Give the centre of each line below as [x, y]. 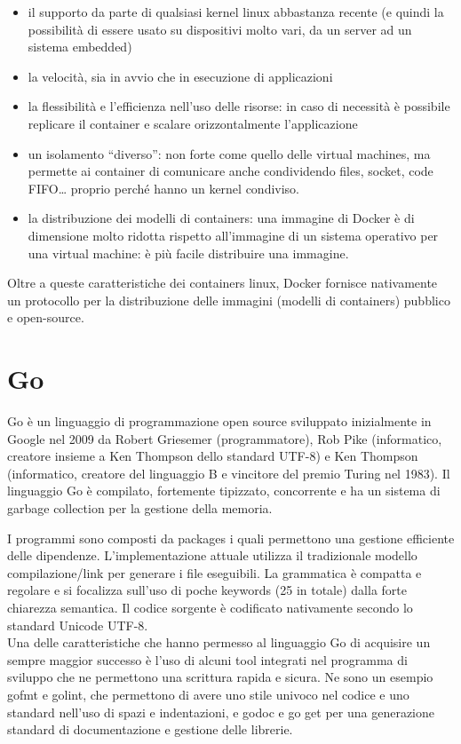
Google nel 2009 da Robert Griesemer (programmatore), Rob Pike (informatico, [225, 438]
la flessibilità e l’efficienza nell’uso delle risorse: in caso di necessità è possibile [239, 106]
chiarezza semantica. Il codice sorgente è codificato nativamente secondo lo [210, 607]
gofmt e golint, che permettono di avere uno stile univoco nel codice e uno [208, 694]
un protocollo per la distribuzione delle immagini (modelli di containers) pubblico [229, 300]
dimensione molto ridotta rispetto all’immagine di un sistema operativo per [233, 235]
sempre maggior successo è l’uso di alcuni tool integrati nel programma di [207, 659]
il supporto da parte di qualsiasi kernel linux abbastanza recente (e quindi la [236, 12]
